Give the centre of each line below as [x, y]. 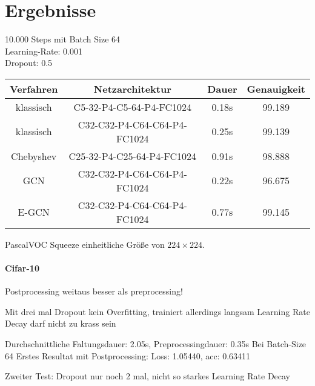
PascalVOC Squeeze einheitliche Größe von [85, 244]
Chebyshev [34, 156]
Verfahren [34, 88]
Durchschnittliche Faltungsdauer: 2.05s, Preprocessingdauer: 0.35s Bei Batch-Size [156, 344]
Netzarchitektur [132, 88]
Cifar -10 [22, 268]
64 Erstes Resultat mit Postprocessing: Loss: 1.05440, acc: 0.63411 [128, 355]
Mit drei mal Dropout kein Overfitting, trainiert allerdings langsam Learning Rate [157, 311]
